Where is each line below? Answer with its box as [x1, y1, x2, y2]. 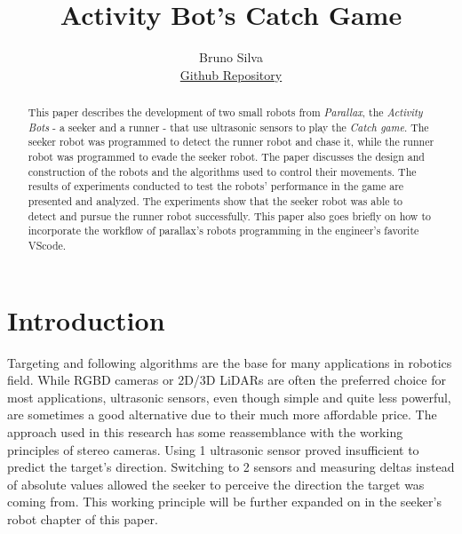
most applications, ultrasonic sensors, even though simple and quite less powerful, [7, 387, 451, 406]
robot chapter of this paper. [7, 509, 158, 528]
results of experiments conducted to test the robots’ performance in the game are [28, 179, 404, 194]
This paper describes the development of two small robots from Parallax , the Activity [28, 105, 423, 120]
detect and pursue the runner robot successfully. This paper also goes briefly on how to [28, 208, 431, 223]
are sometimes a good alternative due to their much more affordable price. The [7, 405, 437, 424]
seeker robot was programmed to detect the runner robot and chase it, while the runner [28, 134, 434, 149]
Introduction [7, 301, 165, 338]
